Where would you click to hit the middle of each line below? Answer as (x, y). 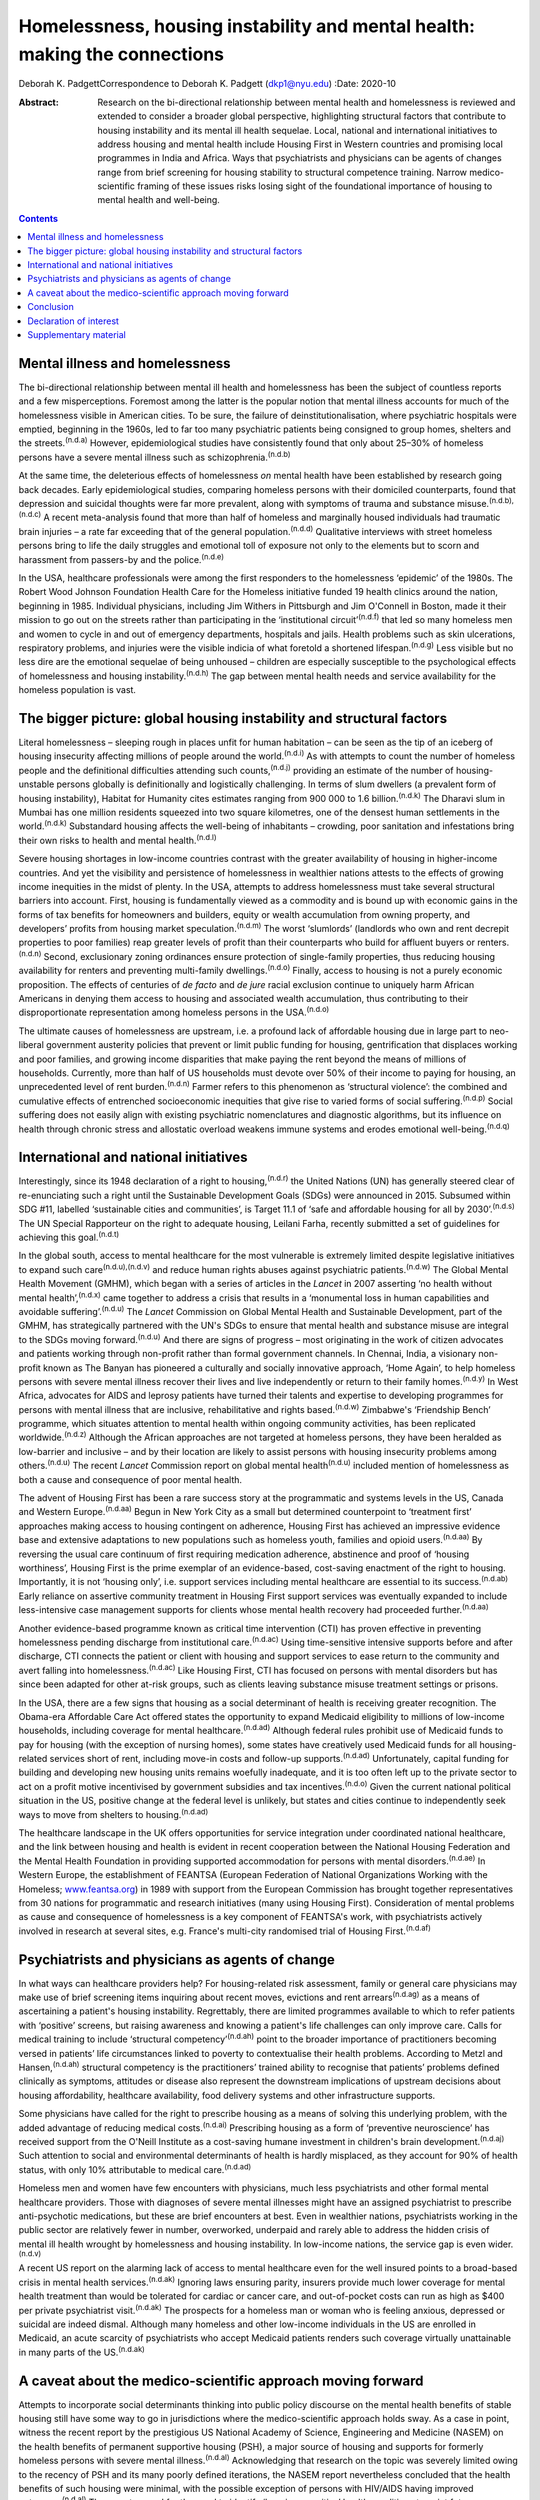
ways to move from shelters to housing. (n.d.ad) (113, 1813)
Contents (38, 218)
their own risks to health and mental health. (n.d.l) (117, 839)
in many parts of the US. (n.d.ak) (81, 2351)
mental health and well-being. (158, 200)
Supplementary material (77, 334)
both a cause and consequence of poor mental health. (130, 1479)
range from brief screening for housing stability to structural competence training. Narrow (282, 172)
